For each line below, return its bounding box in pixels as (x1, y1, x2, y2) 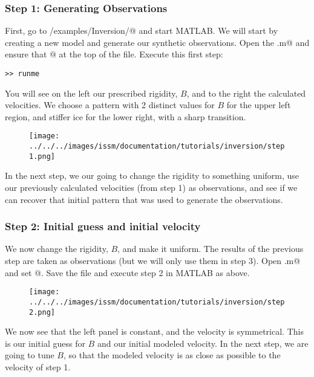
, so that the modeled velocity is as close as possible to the (63, 349, 281, 361)
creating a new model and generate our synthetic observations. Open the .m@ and (5, 36, 310, 48)
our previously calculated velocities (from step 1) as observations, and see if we (5, 181, 298, 193)
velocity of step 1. (5, 360, 71, 373)
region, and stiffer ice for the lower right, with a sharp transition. (5, 110, 246, 123)
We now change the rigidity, (5, 242, 108, 255)
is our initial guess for (5, 337, 85, 349)
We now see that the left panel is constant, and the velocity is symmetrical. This (5, 325, 304, 338)
